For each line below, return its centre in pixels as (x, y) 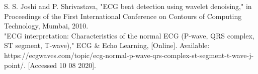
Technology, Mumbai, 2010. (46, 26)
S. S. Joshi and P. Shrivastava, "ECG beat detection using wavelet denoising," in (128, 6)
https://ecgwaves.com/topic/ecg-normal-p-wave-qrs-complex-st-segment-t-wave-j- (129, 55)
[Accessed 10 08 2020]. (62, 65)
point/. (15, 65)
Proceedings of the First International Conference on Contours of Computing (123, 16)
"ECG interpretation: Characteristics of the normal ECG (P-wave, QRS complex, (129, 35)
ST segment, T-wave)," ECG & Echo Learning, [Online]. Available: (107, 45)
